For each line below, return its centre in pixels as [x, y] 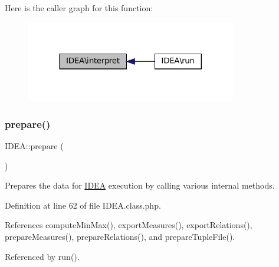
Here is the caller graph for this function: [79, 8]
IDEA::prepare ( [34, 146]
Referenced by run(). [42, 256]
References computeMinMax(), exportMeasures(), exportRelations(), [129, 225]
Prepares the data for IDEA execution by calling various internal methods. [140, 185]
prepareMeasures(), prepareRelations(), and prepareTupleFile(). [120, 237]
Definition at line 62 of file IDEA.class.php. [83, 205]
